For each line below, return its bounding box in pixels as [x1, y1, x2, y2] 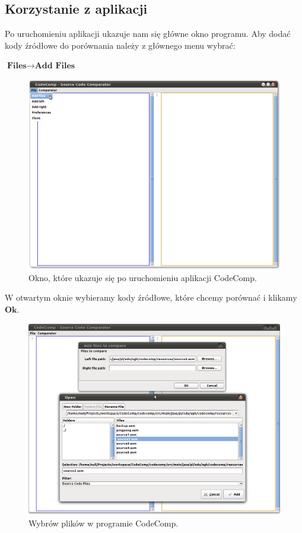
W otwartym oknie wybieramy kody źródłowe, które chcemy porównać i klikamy [5, 291, 297, 304]
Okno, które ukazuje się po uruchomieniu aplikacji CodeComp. [28, 271, 257, 283]
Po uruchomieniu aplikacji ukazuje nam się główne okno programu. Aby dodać [5, 27, 291, 40]
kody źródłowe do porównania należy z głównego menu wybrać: [5, 39, 236, 51]
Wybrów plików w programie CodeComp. [28, 516, 179, 529]
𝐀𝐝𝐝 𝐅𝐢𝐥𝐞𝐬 [34, 62, 75, 71]
